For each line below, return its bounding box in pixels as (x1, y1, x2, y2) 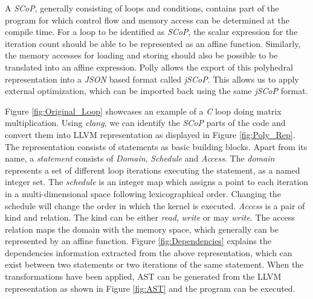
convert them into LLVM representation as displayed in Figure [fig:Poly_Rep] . (5, 128, 295, 140)
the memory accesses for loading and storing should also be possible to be (5, 49, 278, 61)
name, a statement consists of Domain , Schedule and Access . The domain (5, 152, 275, 165)
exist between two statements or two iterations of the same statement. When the (5, 258, 304, 271)
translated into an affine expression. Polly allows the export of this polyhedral (5, 60, 293, 73)
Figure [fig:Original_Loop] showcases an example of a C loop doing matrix (5, 104, 282, 117)
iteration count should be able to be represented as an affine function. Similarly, (5, 37, 301, 49)
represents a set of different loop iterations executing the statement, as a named (5, 163, 300, 176)
